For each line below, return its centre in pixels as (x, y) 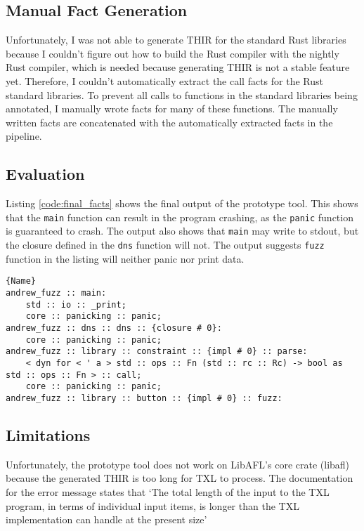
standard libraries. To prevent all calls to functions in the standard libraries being (182, 94)
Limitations (48, 434)
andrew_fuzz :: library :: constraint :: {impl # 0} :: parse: (157, 352)
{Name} (21, 281)
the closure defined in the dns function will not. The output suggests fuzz (165, 245)
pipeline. (24, 136)
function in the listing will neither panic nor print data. (125, 258)
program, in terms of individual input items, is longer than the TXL (152, 505)
